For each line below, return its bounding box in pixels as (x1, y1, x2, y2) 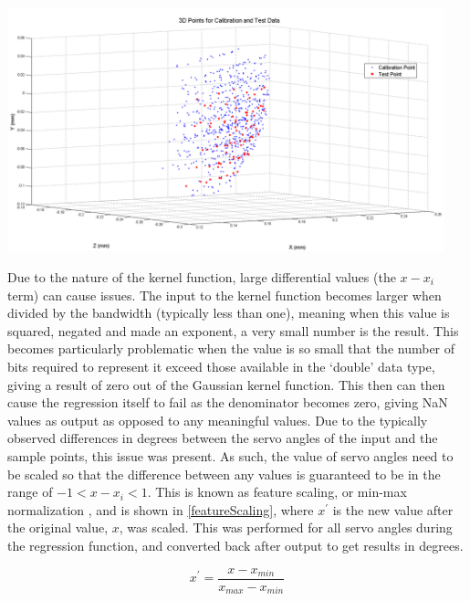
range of (7, 482, 53, 501)
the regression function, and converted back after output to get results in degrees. (7, 535, 464, 554)
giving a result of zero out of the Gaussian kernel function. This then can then (7, 374, 445, 394)
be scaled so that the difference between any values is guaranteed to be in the (7, 464, 441, 483)
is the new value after (332, 500, 454, 519)
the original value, (7, 518, 109, 537)
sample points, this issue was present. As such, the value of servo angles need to (7, 446, 454, 465)
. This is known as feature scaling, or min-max (147, 482, 407, 501)
